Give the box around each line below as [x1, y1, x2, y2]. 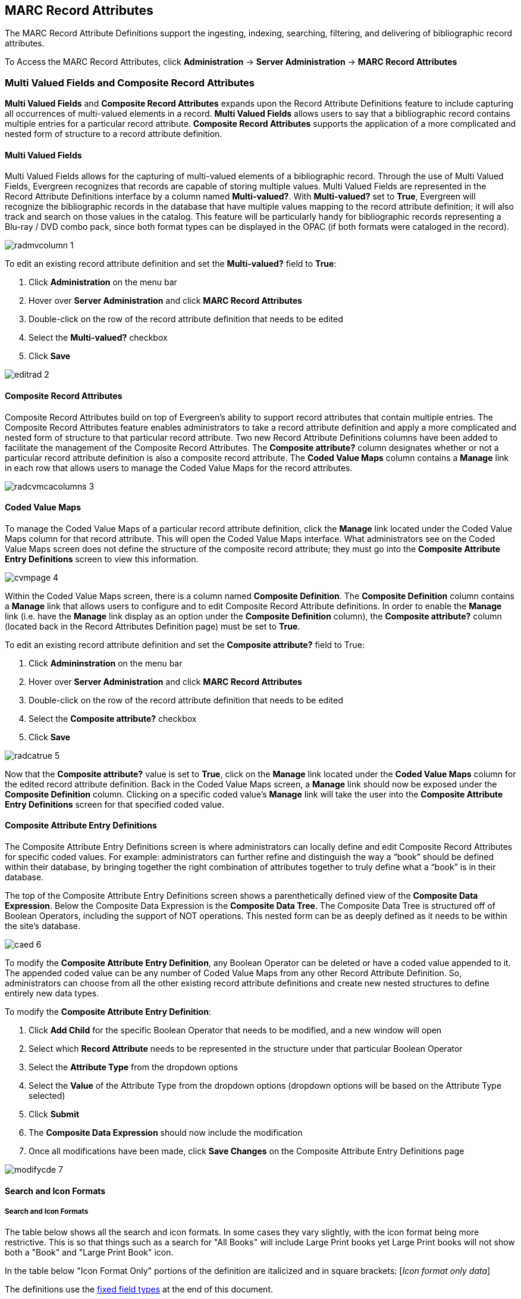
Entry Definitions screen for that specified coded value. [5, 799, 224, 809]
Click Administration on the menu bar [29, 277, 177, 288]
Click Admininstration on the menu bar [29, 658, 183, 668]
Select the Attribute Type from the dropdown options [29, 1062, 238, 1073]
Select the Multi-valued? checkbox [29, 332, 168, 343]
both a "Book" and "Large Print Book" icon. [5, 1247, 174, 1258]
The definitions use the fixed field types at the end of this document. [5, 1284, 274, 1295]
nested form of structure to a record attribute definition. [5, 129, 222, 139]
